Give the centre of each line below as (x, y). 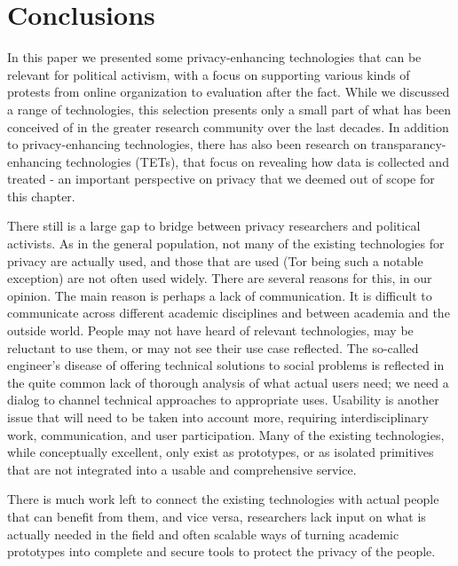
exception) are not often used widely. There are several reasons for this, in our (220, 278)
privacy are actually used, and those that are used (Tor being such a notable (215, 260)
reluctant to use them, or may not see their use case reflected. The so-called (213, 347)
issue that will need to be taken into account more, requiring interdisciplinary (218, 417)
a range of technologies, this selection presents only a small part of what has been (229, 109)
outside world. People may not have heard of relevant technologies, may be (210, 330)
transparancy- (408, 144)
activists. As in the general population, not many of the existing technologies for (226, 244)
